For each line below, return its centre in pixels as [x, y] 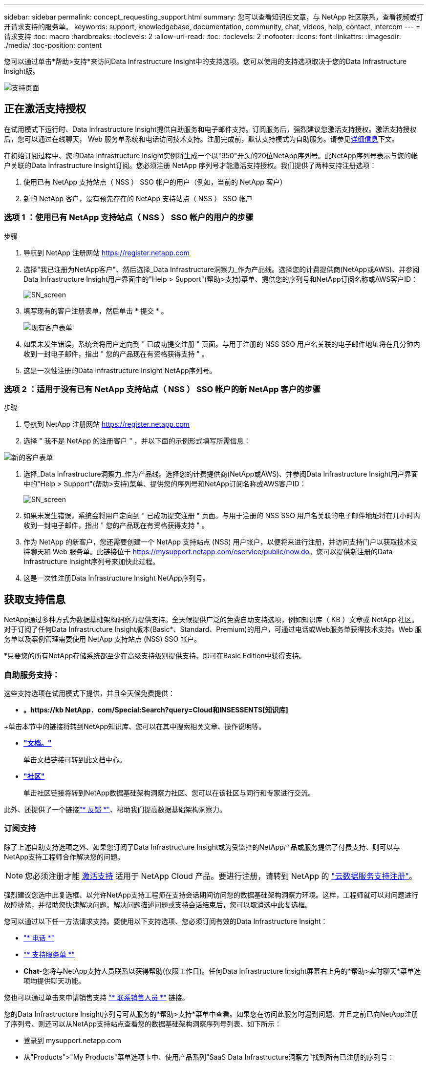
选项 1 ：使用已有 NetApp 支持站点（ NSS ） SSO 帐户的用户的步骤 [129, 218]
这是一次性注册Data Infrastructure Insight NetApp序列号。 [117, 578]
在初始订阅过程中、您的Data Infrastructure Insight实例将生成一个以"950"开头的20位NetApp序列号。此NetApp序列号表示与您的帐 [211, 155]
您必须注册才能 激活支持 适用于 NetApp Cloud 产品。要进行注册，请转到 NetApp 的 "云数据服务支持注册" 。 [221, 876]
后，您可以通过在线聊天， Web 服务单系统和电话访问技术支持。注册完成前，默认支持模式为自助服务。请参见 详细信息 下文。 [201, 139]
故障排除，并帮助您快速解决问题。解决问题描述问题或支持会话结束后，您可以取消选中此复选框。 [158, 904]
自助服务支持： [32, 675]
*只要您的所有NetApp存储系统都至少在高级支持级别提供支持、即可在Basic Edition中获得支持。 [155, 656]
